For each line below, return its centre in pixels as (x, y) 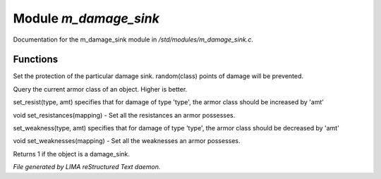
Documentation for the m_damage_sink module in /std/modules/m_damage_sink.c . (133, 39)
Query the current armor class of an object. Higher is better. (100, 89)
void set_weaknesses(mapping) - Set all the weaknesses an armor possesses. (127, 141)
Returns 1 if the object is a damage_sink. (72, 154)
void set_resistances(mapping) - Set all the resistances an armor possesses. (124, 115)
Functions (36, 60)
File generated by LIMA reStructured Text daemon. (87, 167)
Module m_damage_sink (86, 18)
